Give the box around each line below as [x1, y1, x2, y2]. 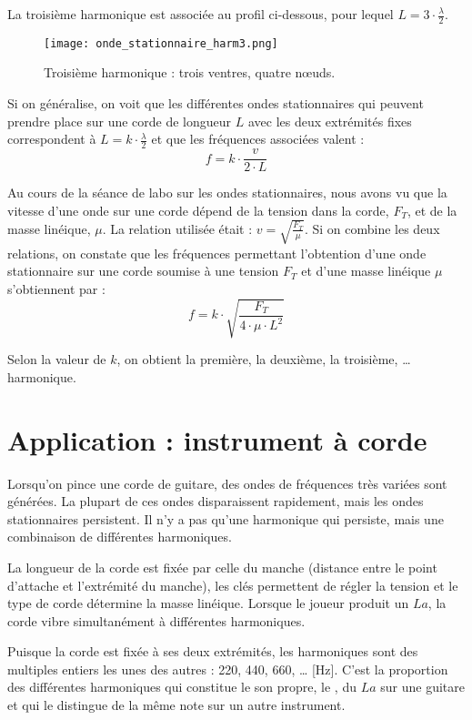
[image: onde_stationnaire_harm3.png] [44, 36, 278, 50]
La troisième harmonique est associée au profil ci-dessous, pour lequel [7, 5, 394, 23]
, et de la [407, 200, 457, 219]
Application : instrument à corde [7, 421, 427, 458]
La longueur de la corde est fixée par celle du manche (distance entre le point [7, 557, 437, 576]
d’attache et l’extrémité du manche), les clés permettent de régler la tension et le [7, 575, 458, 594]
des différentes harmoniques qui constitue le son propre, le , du [7, 677, 357, 696]
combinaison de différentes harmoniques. [7, 527, 232, 546]
